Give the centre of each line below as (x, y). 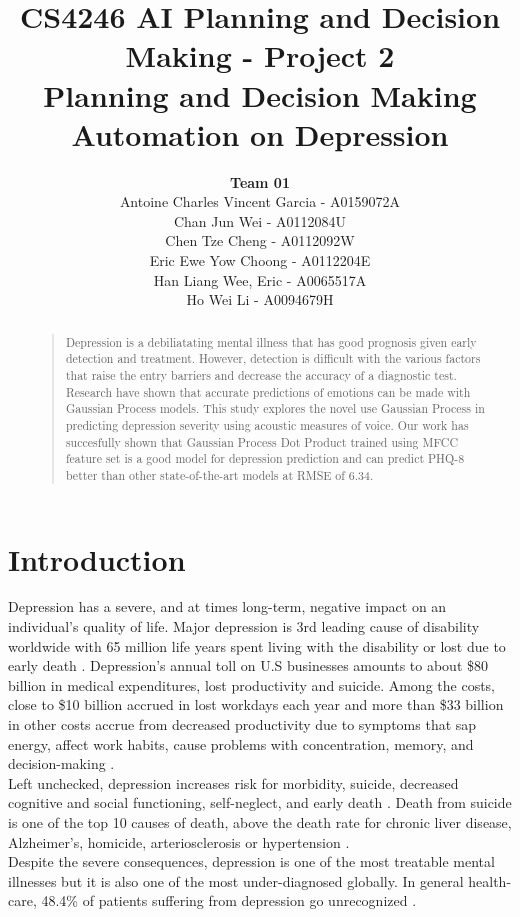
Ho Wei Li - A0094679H (260, 299)
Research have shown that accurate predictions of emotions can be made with (268, 391)
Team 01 (260, 181)
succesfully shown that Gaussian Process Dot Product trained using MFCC (262, 441)
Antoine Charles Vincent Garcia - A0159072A (260, 201)
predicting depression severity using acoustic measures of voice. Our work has (267, 424)
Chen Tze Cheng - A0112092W (260, 240)
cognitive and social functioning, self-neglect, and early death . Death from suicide (260, 802)
